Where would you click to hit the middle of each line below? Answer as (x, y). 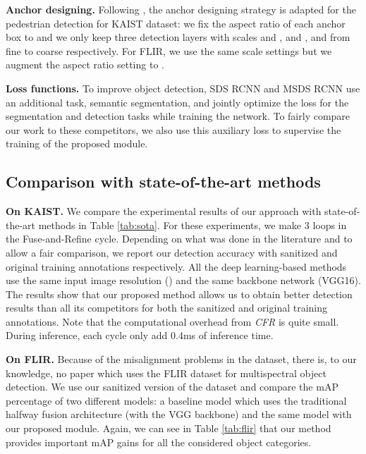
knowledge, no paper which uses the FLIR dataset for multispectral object (166, 373)
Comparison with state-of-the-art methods (163, 182)
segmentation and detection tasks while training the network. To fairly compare (178, 116)
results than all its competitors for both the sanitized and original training (167, 308)
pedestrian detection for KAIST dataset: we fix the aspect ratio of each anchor (176, 23)
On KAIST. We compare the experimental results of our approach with (164, 211)
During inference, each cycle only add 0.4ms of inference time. (140, 335)
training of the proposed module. (77, 143)
